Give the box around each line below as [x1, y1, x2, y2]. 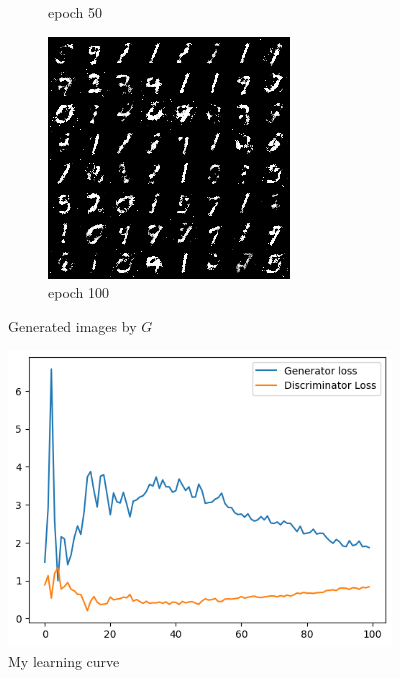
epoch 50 [48, 2, 103, 22]
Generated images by [8, 315, 137, 336]
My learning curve [8, 650, 120, 671]
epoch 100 [48, 282, 110, 303]
